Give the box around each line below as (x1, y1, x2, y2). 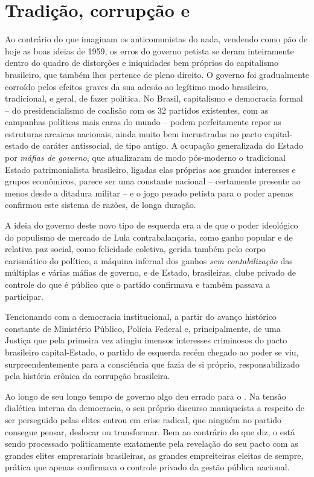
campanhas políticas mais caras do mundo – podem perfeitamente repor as (5, 115, 281, 128)
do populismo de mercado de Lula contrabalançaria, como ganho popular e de (5, 230, 293, 243)
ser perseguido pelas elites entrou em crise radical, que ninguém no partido (5, 413, 281, 426)
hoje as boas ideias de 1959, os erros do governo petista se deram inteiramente (5, 44, 294, 57)
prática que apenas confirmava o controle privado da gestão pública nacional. (5, 461, 290, 473)
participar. (5, 290, 43, 302)
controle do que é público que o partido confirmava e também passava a (5, 278, 271, 290)
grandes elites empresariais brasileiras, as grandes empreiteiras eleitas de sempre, (5, 449, 304, 461)
